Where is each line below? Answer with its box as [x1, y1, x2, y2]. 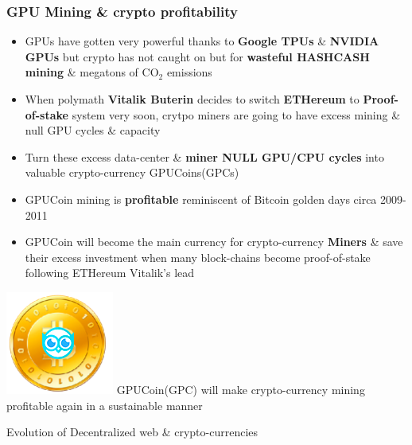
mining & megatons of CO [25, 64, 159, 80]
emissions [166, 64, 212, 80]
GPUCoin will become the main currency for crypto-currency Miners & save [25, 233, 403, 250]
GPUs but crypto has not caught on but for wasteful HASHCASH [25, 48, 370, 64]
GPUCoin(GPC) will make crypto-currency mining [116, 381, 365, 397]
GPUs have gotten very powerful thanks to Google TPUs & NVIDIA [25, 33, 379, 49]
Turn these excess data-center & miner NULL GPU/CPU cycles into [25, 148, 384, 165]
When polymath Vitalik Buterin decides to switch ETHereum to [25, 91, 360, 107]
